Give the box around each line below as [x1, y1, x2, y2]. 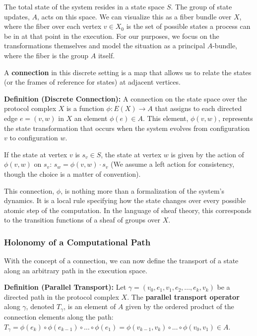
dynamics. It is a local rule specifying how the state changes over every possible [4, 195, 246, 206]
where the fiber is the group [4, 50, 89, 60]
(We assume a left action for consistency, [110, 159, 235, 169]
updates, [4, 11, 30, 21]
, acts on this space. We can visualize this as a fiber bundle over [37, 11, 232, 21]
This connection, [4, 185, 55, 196]
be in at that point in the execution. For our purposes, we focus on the [4, 30, 219, 41]
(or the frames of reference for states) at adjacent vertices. [4, 77, 181, 87]
